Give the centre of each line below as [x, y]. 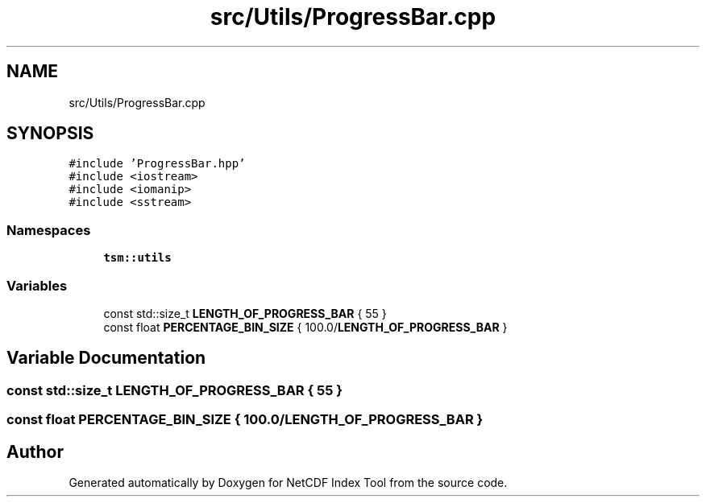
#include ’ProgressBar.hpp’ [157, 164]
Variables [37, 285]
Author [35, 451]
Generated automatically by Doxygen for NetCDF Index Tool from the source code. [288, 482]
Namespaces [49, 230]
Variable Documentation [106, 358]
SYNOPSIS [50, 134]
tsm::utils [137, 258]
